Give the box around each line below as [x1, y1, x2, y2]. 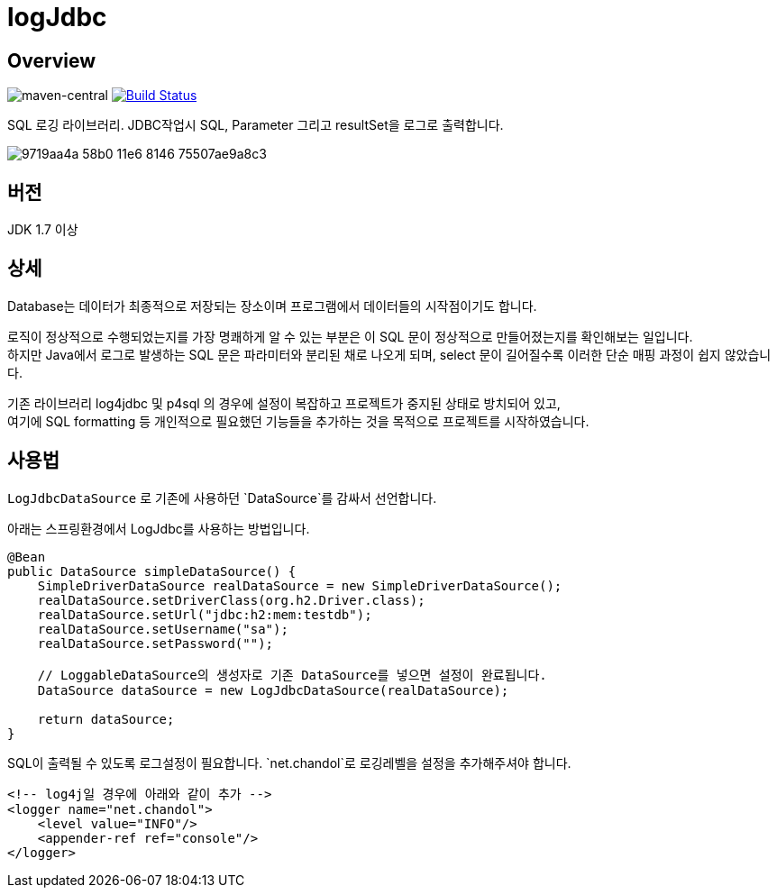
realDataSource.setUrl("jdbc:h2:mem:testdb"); [37, 607, 372, 622]
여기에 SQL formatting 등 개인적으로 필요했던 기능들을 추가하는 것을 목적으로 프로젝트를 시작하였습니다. [7, 413, 590, 429]
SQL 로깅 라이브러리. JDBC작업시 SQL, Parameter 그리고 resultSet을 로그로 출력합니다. [7, 117, 504, 133]
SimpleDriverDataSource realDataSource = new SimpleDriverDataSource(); [37, 578, 562, 593]
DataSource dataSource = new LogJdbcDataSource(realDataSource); [37, 682, 509, 698]
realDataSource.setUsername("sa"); [37, 621, 288, 636]
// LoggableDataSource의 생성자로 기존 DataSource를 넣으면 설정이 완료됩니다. [37, 667, 547, 682]
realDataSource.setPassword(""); [37, 635, 274, 651]
